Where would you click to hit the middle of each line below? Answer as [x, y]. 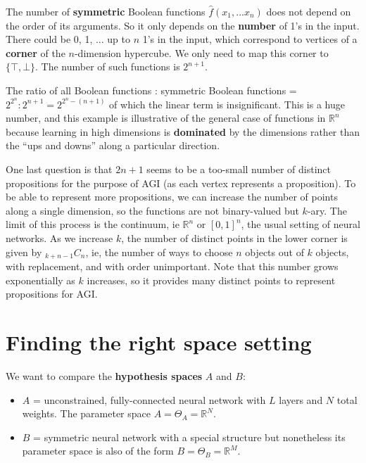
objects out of [274, 252]
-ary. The [327, 210]
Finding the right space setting [159, 342]
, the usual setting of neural [301, 224]
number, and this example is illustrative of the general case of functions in [166, 118]
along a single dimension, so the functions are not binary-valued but [152, 210]
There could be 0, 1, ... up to [68, 39]
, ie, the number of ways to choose [159, 252]
